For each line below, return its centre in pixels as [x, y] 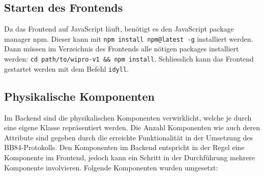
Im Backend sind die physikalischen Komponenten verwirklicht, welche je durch [128, 117]
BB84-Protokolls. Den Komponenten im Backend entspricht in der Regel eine [124, 147]
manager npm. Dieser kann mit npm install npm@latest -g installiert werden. [129, 38]
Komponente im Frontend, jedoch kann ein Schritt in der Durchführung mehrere [130, 157]
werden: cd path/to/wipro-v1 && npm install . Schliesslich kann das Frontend [129, 59]
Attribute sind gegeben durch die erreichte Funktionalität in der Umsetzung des [129, 137]
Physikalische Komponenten [79, 96]
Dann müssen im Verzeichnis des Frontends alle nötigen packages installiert [122, 49]
